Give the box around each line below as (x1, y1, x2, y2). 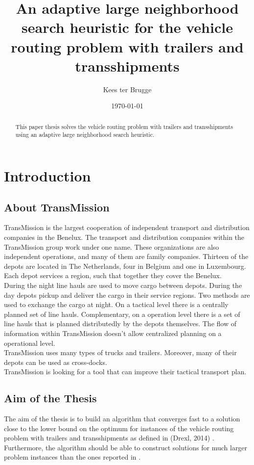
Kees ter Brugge (103, 84, 152, 94)
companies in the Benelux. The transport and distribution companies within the (4, 232, 245, 242)
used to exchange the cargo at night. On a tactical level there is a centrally (4, 299, 229, 310)
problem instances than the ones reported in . (4, 452, 141, 462)
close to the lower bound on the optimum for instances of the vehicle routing (4, 423, 234, 433)
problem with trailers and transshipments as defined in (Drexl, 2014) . (4, 433, 214, 443)
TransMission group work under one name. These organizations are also (4, 241, 219, 252)
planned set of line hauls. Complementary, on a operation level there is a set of (4, 309, 240, 319)
